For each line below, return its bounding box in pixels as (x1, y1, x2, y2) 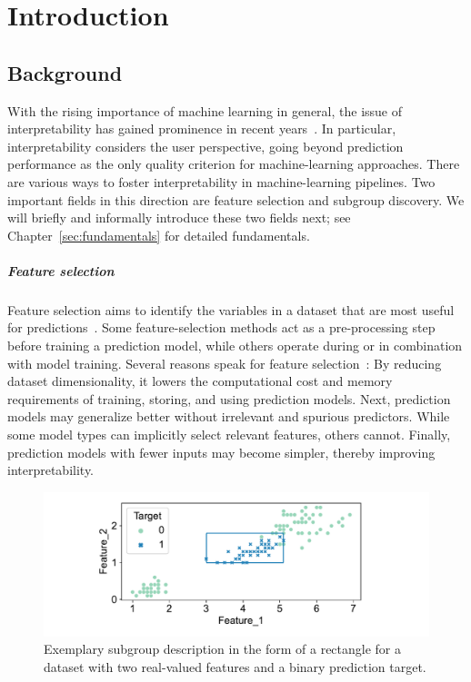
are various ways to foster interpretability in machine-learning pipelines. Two (7, 172, 436, 191)
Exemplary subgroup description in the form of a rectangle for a (44, 639, 402, 658)
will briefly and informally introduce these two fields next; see (7, 208, 351, 227)
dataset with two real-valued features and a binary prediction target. (44, 657, 426, 677)
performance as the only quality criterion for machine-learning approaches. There (7, 154, 460, 173)
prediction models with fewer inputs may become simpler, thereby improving (7, 442, 436, 461)
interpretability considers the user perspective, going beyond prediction (7, 136, 404, 155)
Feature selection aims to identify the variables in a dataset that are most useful (7, 300, 455, 319)
